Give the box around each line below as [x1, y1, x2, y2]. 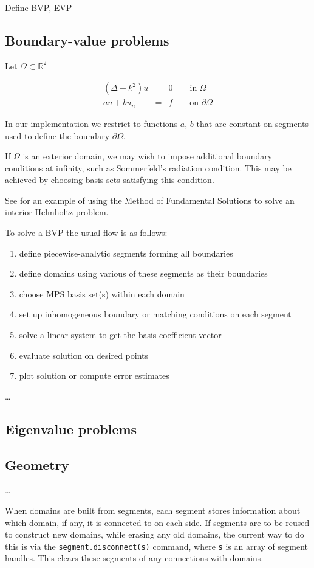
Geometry [5, 455, 69, 474]
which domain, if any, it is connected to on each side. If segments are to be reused [5, 516, 310, 528]
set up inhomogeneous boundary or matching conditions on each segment [19, 308, 292, 320]
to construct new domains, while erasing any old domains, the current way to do [5, 528, 304, 541]
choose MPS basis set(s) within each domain [19, 287, 185, 300]
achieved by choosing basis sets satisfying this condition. [5, 173, 214, 186]
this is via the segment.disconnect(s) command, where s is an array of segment [5, 539, 308, 552]
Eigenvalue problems [5, 419, 137, 438]
